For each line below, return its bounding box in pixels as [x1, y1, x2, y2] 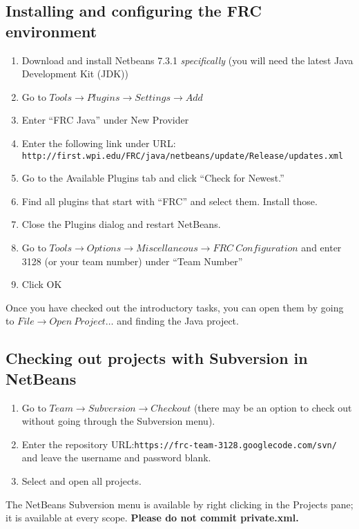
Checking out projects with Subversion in [6, 347, 308, 369]
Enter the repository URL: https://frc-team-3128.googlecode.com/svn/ [21, 436, 337, 451]
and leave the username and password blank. [21, 450, 211, 465]
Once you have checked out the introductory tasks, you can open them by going [6, 300, 344, 314]
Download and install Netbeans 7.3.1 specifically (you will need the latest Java [21, 52, 353, 67]
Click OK [21, 277, 62, 291]
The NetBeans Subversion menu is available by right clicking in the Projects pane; [6, 497, 353, 511]
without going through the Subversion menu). [21, 414, 215, 428]
